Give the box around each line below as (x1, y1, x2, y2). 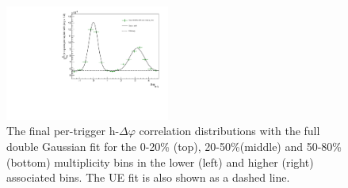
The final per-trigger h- (6, 122, 120, 139)
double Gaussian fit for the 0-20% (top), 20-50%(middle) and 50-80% (6, 138, 342, 155)
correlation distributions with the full (139, 122, 320, 139)
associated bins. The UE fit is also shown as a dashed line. (6, 169, 290, 186)
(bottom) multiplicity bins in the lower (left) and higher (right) (6, 153, 314, 170)
